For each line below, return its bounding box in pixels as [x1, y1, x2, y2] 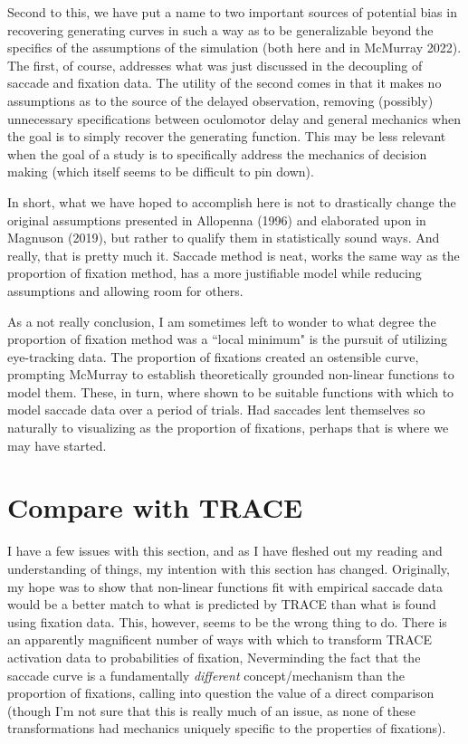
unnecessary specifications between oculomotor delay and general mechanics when [7, 109, 461, 128]
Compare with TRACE [7, 489, 303, 526]
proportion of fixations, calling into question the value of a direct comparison [7, 683, 435, 702]
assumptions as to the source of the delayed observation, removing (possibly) [7, 91, 434, 110]
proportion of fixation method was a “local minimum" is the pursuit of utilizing [7, 329, 447, 348]
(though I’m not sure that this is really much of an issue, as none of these [7, 701, 415, 720]
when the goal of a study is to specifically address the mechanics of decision [7, 144, 427, 163]
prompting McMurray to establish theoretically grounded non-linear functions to [7, 365, 454, 384]
